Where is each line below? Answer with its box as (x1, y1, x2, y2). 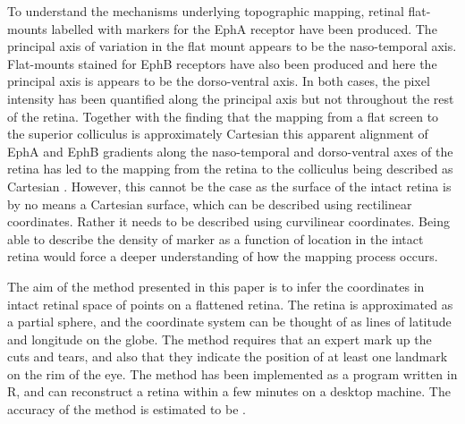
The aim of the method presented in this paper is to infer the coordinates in (7, 276, 425, 295)
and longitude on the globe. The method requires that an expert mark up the (7, 329, 432, 348)
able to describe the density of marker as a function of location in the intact (7, 229, 424, 248)
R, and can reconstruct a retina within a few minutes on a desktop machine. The (7, 382, 451, 401)
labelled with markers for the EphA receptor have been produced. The (51, 19, 437, 38)
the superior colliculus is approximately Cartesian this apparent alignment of (7, 124, 428, 143)
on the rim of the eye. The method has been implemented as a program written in (7, 364, 458, 383)
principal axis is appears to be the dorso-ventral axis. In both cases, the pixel (7, 72, 430, 90)
